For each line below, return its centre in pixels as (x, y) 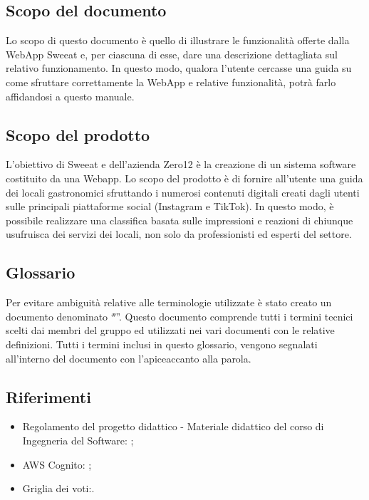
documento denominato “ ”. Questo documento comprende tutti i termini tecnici (180, 316)
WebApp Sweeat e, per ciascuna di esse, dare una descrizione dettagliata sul (172, 54)
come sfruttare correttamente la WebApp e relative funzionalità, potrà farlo (171, 82)
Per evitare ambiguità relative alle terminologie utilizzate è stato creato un (169, 302)
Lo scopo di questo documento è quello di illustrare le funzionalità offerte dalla (178, 40)
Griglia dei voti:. (58, 488)
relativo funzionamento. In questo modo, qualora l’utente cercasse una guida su (179, 68)
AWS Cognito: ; (57, 464)
